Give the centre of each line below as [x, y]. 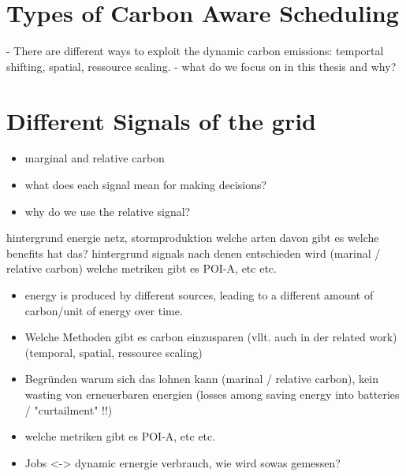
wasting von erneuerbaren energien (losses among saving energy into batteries [212, 394]
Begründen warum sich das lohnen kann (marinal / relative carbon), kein [201, 379]
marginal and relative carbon [95, 158]
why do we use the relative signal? [108, 211]
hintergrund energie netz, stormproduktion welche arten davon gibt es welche [193, 238]
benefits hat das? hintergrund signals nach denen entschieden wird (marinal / [194, 253]
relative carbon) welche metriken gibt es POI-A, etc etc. [142, 268]
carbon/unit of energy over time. [104, 310]
